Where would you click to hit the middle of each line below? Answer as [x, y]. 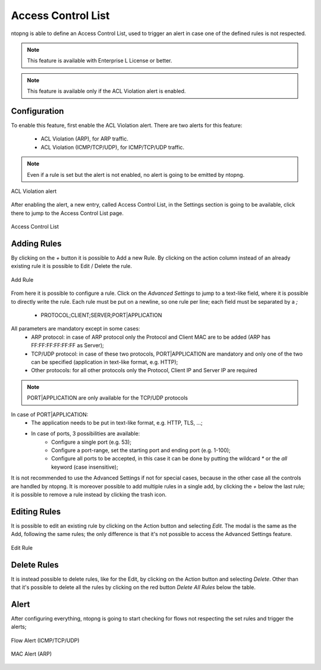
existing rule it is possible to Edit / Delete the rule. [72, 266]
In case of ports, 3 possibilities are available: [86, 434]
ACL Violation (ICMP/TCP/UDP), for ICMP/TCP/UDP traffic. [112, 147]
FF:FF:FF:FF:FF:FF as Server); [67, 345]
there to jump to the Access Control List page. [67, 213]
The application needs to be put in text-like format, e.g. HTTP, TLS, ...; [117, 422]
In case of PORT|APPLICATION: [50, 415]
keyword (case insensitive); [85, 467]
